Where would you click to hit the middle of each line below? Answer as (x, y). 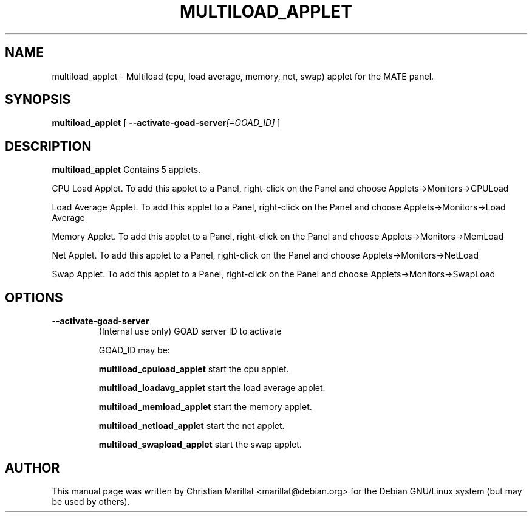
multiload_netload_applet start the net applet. (192, 426)
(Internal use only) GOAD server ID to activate (190, 331)
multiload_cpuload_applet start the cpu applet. (194, 369)
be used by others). (91, 501)
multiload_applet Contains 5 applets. (126, 170)
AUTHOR (32, 468)
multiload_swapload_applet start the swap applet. (200, 445)
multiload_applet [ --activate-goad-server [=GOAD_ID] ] (166, 123)
